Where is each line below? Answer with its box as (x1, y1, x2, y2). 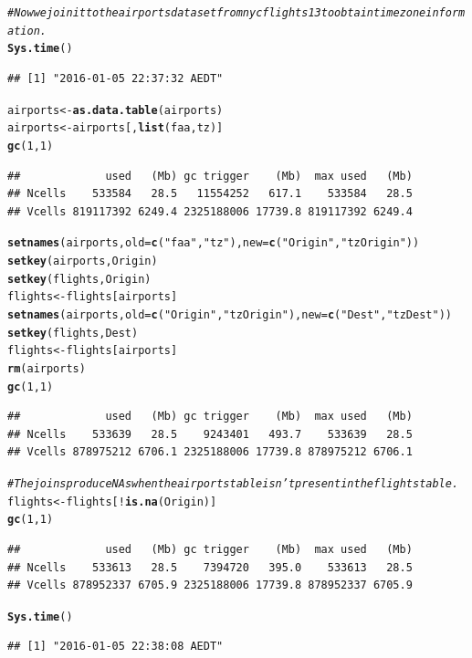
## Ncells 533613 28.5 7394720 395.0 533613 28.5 (7, 560, 413, 574)
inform (425, 6, 466, 19)
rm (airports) (7, 361, 86, 375)
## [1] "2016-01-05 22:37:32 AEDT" (7, 71, 224, 85)
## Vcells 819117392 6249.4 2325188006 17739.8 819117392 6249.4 (7, 204, 413, 218)
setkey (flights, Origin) (7, 272, 152, 286)
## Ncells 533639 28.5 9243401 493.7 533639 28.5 (7, 427, 413, 441)
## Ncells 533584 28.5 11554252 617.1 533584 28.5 (7, 187, 413, 201)
